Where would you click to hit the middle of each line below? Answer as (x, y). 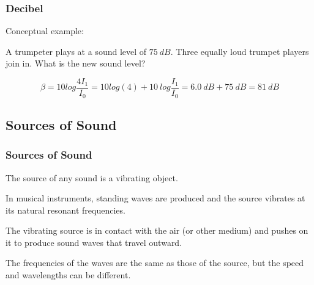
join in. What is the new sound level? (76, 63)
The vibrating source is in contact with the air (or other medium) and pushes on (157, 230)
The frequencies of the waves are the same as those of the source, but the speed (155, 263)
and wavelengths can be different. (68, 275)
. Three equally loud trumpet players (240, 51)
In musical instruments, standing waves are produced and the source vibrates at (155, 198)
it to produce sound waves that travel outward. (94, 242)
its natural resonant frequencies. (65, 210)
